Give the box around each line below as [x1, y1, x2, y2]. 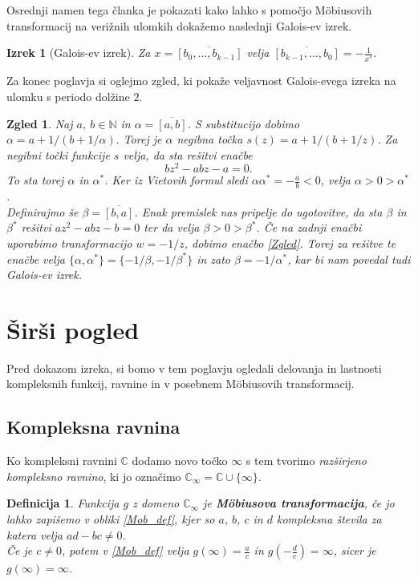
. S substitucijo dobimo [187, 115, 300, 131]
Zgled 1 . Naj [6, 115, 73, 131]
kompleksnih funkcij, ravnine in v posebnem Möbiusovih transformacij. [6, 375, 355, 392]
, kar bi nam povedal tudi [287, 250, 411, 267]
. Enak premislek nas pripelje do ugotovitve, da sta [134, 203, 383, 220]
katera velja [6, 526, 63, 543]
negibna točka [177, 131, 243, 148]
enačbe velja [6, 250, 65, 267]
